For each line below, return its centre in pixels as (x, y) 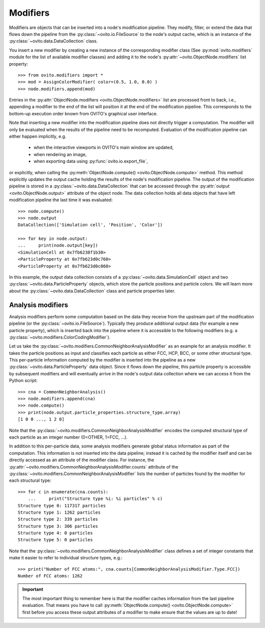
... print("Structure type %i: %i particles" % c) (95, 499)
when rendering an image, (60, 154)
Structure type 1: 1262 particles (59, 512)
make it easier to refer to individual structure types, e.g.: (66, 558)
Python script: (23, 381)
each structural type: (30, 480)
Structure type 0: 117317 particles (62, 506)
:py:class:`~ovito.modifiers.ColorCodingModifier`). (60, 337)
